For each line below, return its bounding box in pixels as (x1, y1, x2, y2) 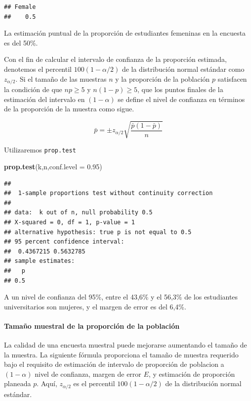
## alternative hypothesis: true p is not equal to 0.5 (4, 228, 192, 236)
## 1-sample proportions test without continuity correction (4, 190, 213, 197)
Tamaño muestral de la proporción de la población (4, 320, 180, 331)
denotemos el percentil (4, 63, 72, 74)
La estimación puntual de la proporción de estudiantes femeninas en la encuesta (4, 28, 246, 38)
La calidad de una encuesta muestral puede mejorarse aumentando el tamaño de (4, 340, 247, 350)
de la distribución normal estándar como (122, 63, 245, 74)
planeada (4, 378, 31, 389)
